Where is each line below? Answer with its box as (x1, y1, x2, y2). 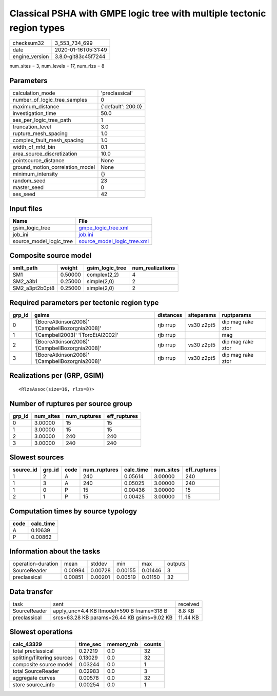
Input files (9, 204, 43, 213)
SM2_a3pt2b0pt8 (12, 285, 55, 292)
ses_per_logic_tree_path (12, 117, 71, 124)
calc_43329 (12, 641, 42, 648)
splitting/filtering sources (12, 654, 73, 662)
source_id (12, 466, 37, 473)
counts (144, 641, 162, 648)
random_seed (12, 177, 46, 184)
